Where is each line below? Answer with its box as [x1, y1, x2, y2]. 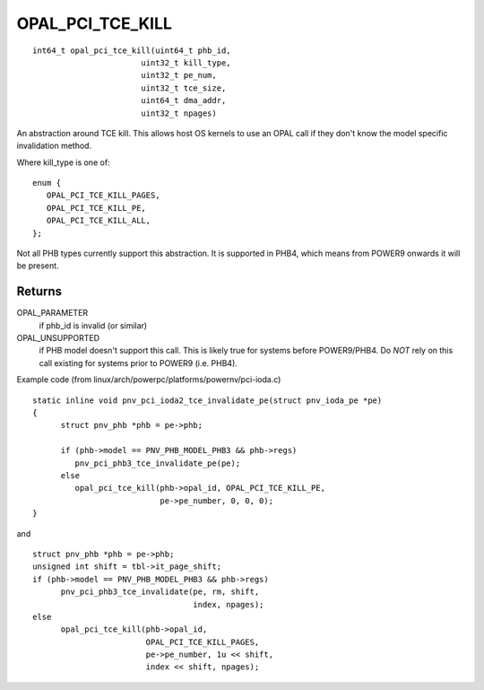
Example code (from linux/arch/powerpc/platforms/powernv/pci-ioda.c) [16, 374, 281, 385]
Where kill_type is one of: [16, 157, 111, 168]
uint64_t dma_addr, [140, 95, 227, 106]
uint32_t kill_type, [140, 57, 232, 67]
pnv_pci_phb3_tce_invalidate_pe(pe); [74, 458, 241, 468]
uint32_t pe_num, [140, 70, 217, 81]
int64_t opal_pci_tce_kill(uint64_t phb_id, [32, 45, 232, 56]
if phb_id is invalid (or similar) [39, 319, 148, 331]
